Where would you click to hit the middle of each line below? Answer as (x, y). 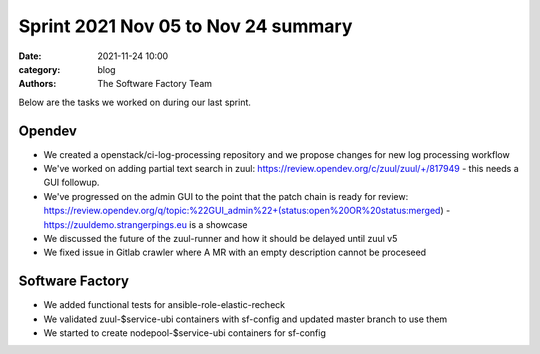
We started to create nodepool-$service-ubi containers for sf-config (185, 333)
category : (39, 69)
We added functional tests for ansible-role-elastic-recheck (164, 305)
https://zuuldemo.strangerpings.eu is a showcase (145, 224)
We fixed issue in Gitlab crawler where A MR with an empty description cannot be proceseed (235, 252)
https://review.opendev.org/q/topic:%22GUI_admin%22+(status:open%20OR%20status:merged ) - (247, 211)
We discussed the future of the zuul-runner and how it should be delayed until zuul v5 (220, 238)
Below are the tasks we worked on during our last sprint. (135, 102)
